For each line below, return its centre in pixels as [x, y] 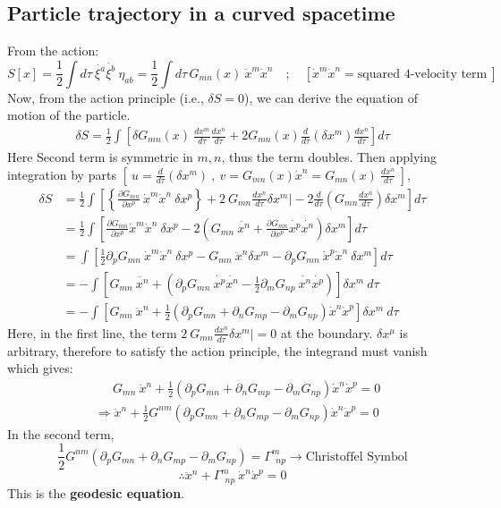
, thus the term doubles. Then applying [329, 157]
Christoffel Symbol [357, 457]
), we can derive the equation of [331, 97]
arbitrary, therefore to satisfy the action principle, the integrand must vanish [217, 350]
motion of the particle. [69, 115]
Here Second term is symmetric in [100, 157]
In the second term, [61, 433]
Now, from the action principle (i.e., [106, 97]
